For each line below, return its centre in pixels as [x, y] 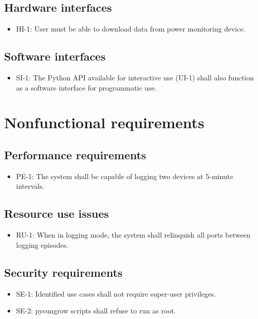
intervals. [30, 186]
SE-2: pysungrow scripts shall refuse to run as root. [96, 311]
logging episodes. [42, 244]
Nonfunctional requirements [104, 122]
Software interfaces [55, 56]
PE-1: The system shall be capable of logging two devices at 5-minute [125, 176]
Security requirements [63, 272]
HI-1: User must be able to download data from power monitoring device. [131, 29]
